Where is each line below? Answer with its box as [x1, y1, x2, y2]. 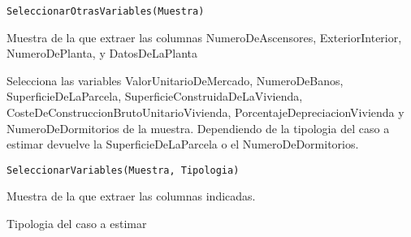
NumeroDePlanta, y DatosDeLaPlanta [6, 45, 198, 62]
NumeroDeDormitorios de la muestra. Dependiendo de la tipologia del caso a [6, 119, 390, 136]
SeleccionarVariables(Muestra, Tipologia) [6, 164, 240, 176]
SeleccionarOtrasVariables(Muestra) [6, 6, 205, 17]
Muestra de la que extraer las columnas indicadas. [6, 187, 256, 205]
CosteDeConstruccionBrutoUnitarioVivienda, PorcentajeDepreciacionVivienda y [6, 104, 405, 121]
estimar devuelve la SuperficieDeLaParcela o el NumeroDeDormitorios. [6, 136, 359, 153]
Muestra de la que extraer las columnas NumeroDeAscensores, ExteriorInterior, [6, 28, 402, 45]
